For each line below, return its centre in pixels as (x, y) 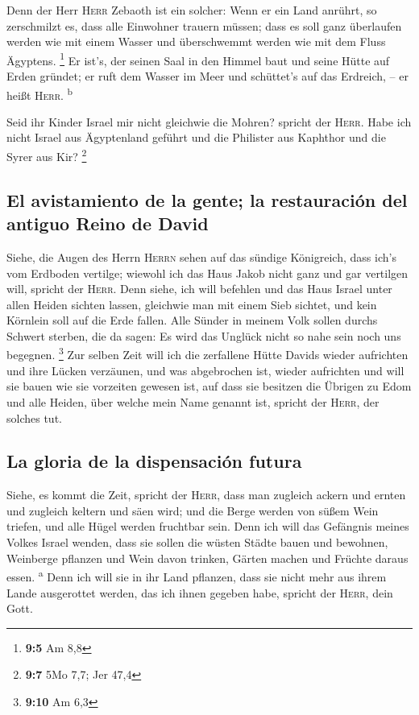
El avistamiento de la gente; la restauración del (207, 199)
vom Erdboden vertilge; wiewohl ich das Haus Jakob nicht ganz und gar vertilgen (207, 273)
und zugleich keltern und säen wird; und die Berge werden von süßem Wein (193, 510)
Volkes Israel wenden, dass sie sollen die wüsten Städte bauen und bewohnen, (197, 542)
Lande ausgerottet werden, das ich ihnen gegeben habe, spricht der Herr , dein (200, 592)
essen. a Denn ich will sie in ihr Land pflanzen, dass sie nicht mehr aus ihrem (197, 575)
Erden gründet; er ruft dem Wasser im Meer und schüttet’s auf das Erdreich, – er (207, 76)
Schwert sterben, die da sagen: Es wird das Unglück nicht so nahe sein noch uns (204, 335)
